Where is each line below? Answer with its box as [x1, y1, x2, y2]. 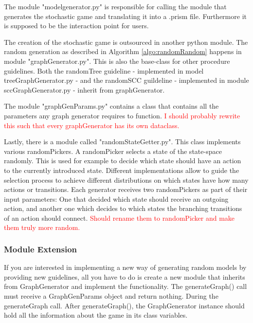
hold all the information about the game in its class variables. [4, 310, 188, 320]
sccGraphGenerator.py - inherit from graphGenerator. [4, 84, 165, 95]
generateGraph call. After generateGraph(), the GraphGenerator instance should [4, 300, 245, 310]
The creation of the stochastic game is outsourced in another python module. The [4, 37, 248, 47]
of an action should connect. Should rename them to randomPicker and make [4, 212, 235, 223]
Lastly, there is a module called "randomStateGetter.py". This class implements [4, 136, 241, 147]
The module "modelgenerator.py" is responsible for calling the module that [4, 1, 227, 11]
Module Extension [4, 243, 77, 255]
